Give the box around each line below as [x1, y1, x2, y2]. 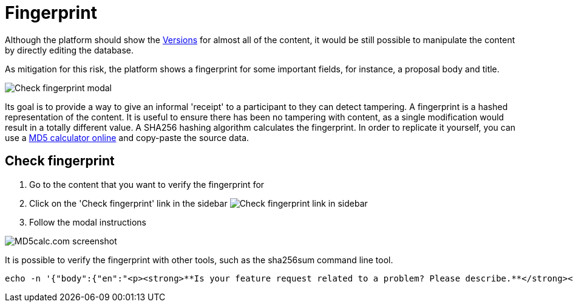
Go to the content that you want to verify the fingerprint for [29, 179, 265, 190]
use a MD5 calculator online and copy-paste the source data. [5, 132, 249, 143]
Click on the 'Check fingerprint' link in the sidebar [29, 198, 228, 209]
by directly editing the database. [5, 44, 134, 55]
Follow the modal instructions [29, 216, 147, 227]
